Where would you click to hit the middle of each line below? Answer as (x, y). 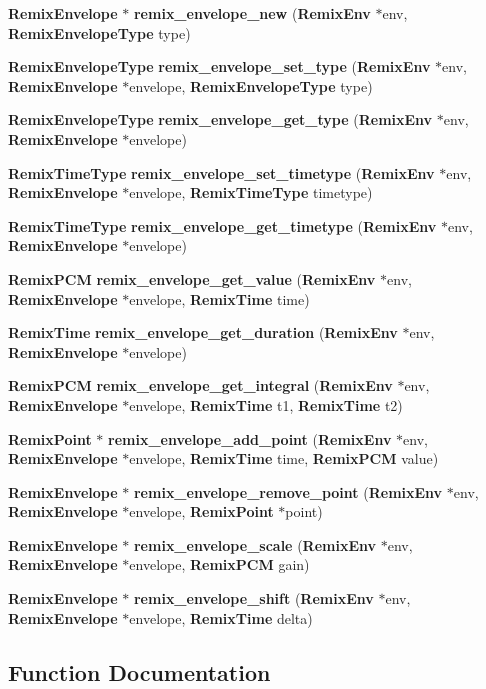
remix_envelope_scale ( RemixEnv (255, 544)
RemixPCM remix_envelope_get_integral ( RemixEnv (200, 385)
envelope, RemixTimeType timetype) (251, 192)
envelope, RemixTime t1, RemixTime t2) (266, 404)
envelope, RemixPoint (201, 511)
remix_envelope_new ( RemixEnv (252, 13)
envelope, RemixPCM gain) (219, 564)
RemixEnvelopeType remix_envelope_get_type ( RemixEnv (220, 119)
